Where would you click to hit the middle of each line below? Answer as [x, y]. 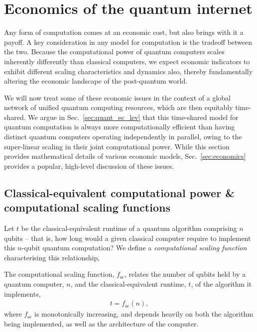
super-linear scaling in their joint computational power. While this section [117, 146]
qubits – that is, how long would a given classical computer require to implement [128, 238]
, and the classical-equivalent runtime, [128, 284]
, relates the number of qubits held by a [185, 274]
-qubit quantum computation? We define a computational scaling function [134, 248]
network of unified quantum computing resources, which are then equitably [119, 107]
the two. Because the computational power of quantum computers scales [114, 52]
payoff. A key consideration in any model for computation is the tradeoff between [128, 42]
